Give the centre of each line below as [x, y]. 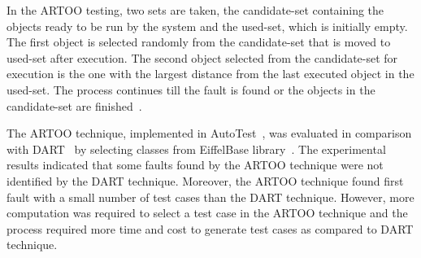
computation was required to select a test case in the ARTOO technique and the [207, 213]
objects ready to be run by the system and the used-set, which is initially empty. [207, 26]
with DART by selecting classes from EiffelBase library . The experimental [196, 149]
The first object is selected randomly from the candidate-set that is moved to [199, 42]
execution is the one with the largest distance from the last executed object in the [210, 74]
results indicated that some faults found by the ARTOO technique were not [195, 165]
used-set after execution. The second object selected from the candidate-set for [202, 57]
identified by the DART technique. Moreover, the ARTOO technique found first [205, 180]
